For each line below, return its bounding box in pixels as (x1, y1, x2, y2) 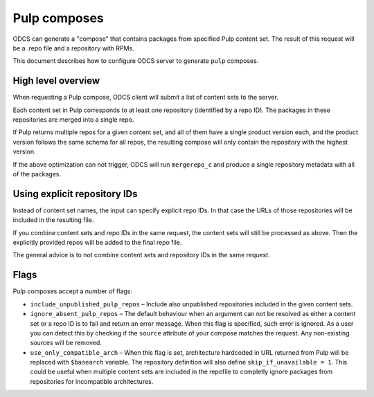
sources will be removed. (30, 339, 102, 347)
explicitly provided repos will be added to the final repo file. (12, 239, 182, 247)
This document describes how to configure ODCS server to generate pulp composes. (12, 57, 259, 65)
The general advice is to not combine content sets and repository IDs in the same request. (12, 251, 270, 259)
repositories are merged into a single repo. (12, 116, 134, 124)
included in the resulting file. (12, 216, 94, 224)
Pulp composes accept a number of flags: (12, 287, 133, 295)
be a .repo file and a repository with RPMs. (12, 44, 134, 52)
